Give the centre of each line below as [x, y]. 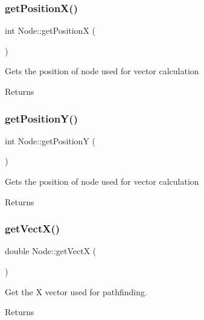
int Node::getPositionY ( [50, 140]
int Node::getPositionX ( [50, 30]
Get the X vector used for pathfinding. [76, 291]
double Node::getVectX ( [51, 251]
